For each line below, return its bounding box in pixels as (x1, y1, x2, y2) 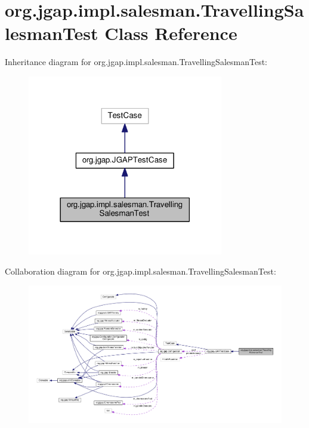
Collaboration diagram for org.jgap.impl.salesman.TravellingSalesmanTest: (5, 264, 276, 277)
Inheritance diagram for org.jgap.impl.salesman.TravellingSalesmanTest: (5, 56, 267, 68)
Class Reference (104, 21, 237, 45)
